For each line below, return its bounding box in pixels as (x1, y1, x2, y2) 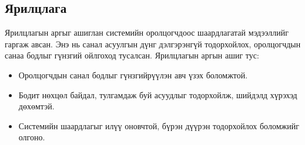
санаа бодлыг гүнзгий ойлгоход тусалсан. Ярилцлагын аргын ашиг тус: (5, 49, 259, 61)
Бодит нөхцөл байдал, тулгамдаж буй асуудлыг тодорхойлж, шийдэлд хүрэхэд (18, 88, 297, 101)
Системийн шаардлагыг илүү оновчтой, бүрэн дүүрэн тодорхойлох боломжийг (18, 119, 299, 132)
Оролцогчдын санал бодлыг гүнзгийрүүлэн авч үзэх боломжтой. (18, 68, 248, 81)
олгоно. (18, 131, 45, 143)
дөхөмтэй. (18, 100, 55, 112)
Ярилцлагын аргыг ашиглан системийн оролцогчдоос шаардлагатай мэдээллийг (5, 26, 289, 39)
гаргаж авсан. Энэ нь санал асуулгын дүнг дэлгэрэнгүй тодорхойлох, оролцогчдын (5, 37, 301, 50)
